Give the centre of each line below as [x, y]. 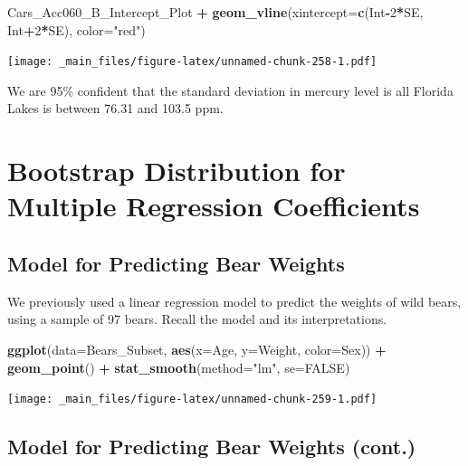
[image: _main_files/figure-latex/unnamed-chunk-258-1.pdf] [192, 62]
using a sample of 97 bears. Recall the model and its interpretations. [197, 319]
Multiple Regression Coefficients [214, 206]
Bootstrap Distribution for [177, 171]
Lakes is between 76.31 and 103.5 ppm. [115, 108]
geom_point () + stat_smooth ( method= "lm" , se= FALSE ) [179, 367]
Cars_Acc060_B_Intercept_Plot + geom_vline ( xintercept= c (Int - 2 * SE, [215, 12]
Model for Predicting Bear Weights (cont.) [212, 447]
